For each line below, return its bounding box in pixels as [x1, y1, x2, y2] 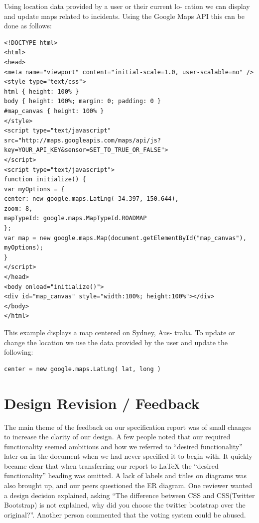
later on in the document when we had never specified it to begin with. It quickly [4, 451, 253, 461]
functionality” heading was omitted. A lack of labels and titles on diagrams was [4, 470, 247, 481]
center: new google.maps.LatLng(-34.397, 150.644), [4, 195, 179, 203]
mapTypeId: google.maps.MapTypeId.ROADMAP [4, 215, 147, 222]
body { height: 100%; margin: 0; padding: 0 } [4, 98, 161, 105]
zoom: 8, [4, 205, 33, 212]
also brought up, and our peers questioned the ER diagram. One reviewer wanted [4, 480, 253, 491]
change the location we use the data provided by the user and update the [4, 337, 228, 347]
